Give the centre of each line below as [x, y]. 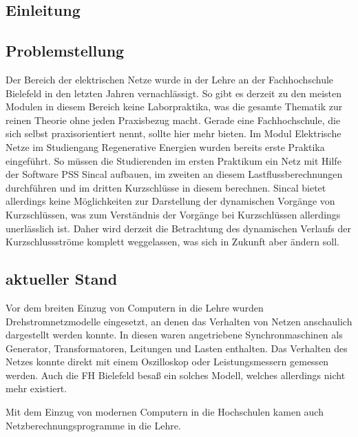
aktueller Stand [62, 279]
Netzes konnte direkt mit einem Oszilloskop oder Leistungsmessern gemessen [167, 362]
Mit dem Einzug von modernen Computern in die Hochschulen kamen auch [165, 412]
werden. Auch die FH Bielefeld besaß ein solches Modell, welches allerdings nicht [176, 375]
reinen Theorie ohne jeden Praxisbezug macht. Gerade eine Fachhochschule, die [173, 120]
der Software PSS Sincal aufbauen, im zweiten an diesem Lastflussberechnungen [174, 174]
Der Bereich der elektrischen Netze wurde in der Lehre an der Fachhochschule [170, 79]
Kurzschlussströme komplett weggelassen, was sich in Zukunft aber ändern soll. [172, 242]
